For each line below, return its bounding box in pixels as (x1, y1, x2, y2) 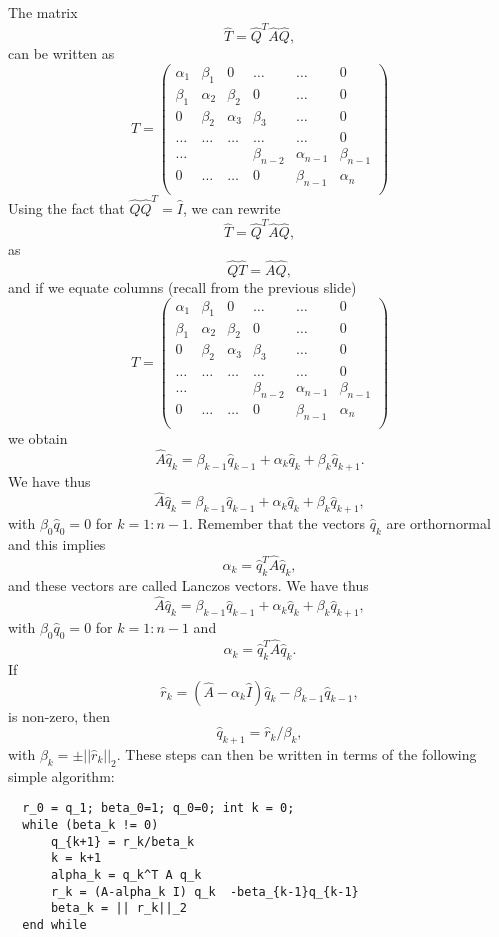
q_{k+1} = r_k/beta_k (50, 834, 195, 849)
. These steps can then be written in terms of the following (116, 743, 477, 764)
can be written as (8, 43, 115, 64)
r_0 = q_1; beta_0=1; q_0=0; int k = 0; (22, 801, 295, 816)
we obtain (8, 427, 68, 448)
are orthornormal (386, 513, 491, 534)
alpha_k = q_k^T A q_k (50, 867, 202, 882)
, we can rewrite (182, 197, 281, 218)
